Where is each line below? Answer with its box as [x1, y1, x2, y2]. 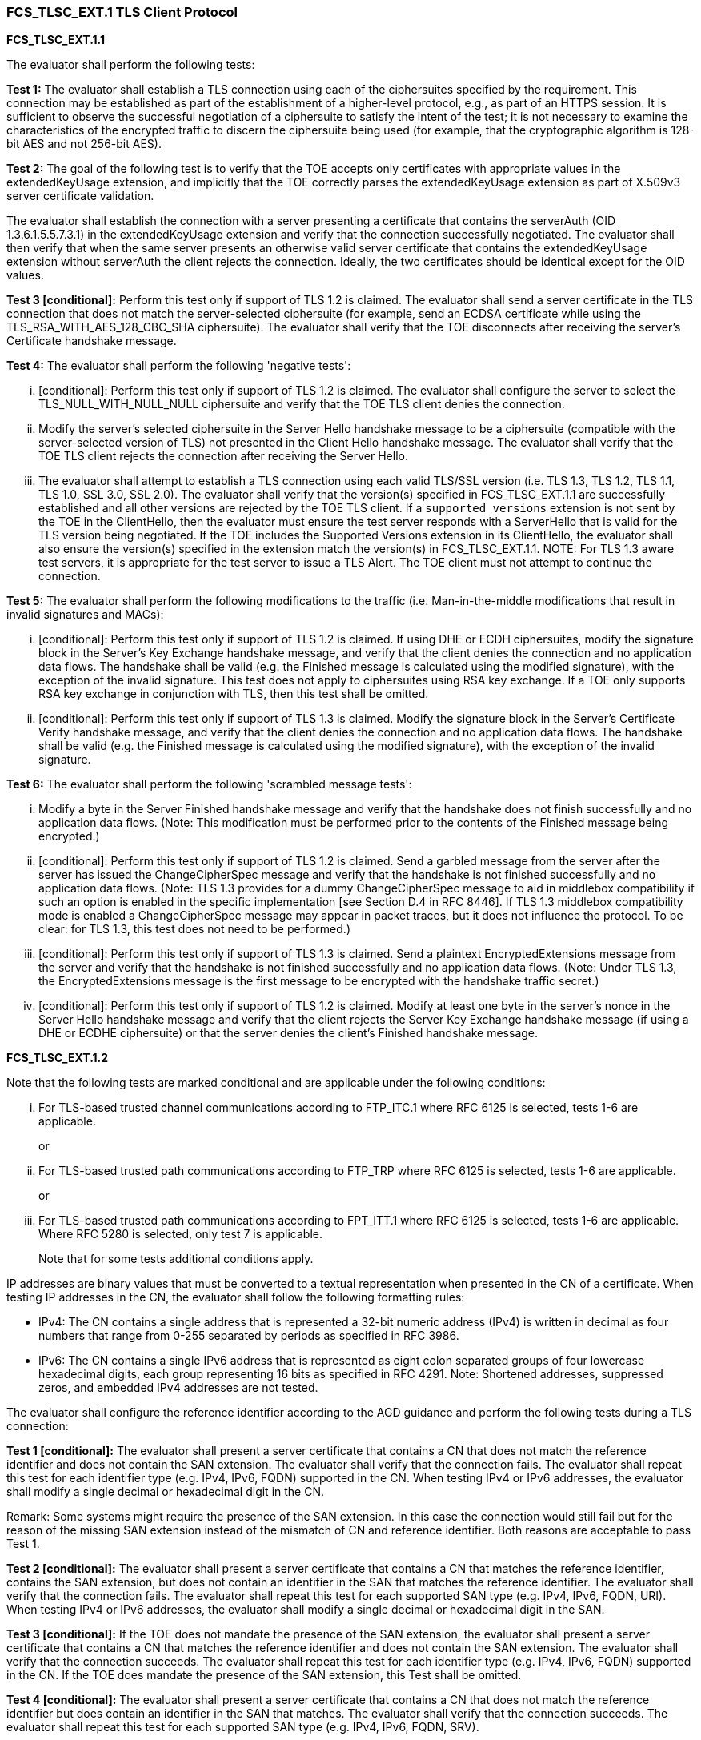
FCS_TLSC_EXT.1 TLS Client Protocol [6, 4, 238, 20]
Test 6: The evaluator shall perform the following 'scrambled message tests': [6, 777, 412, 792]
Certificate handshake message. [6, 334, 177, 348]
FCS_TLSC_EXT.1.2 [6, 1051, 109, 1065]
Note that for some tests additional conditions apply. [38, 1252, 314, 1266]
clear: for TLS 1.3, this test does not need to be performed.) [38, 922, 350, 936]
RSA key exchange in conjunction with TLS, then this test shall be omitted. [38, 687, 429, 701]
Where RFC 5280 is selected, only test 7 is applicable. [38, 1227, 323, 1241]
